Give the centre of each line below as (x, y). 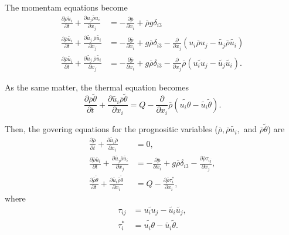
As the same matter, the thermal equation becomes (97, 87)
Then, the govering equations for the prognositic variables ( (111, 129)
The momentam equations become (66, 7)
